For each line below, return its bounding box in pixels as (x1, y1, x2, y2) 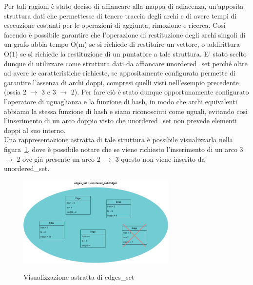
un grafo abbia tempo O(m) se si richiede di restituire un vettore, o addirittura (4, 39, 240, 49)
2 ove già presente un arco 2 (17, 153, 100, 164)
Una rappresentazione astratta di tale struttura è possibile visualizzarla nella (4, 134, 233, 145)
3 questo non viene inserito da (115, 153, 205, 164)
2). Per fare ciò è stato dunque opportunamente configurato (71, 87, 249, 97)
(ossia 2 (4, 87, 27, 97)
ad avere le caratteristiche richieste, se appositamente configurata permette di (4, 68, 235, 78)
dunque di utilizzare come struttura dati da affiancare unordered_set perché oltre (4, 58, 248, 68)
